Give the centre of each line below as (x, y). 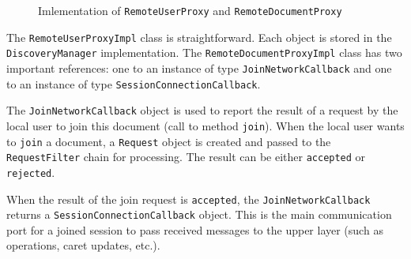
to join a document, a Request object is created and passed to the (169, 141)
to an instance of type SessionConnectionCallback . (134, 83)
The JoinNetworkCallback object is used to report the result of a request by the (202, 110)
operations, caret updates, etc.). (83, 245)
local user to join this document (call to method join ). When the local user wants (205, 125)
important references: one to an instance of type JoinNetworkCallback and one (199, 68)
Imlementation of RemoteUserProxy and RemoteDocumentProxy (190, 10)
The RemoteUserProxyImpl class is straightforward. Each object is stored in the (199, 37)
